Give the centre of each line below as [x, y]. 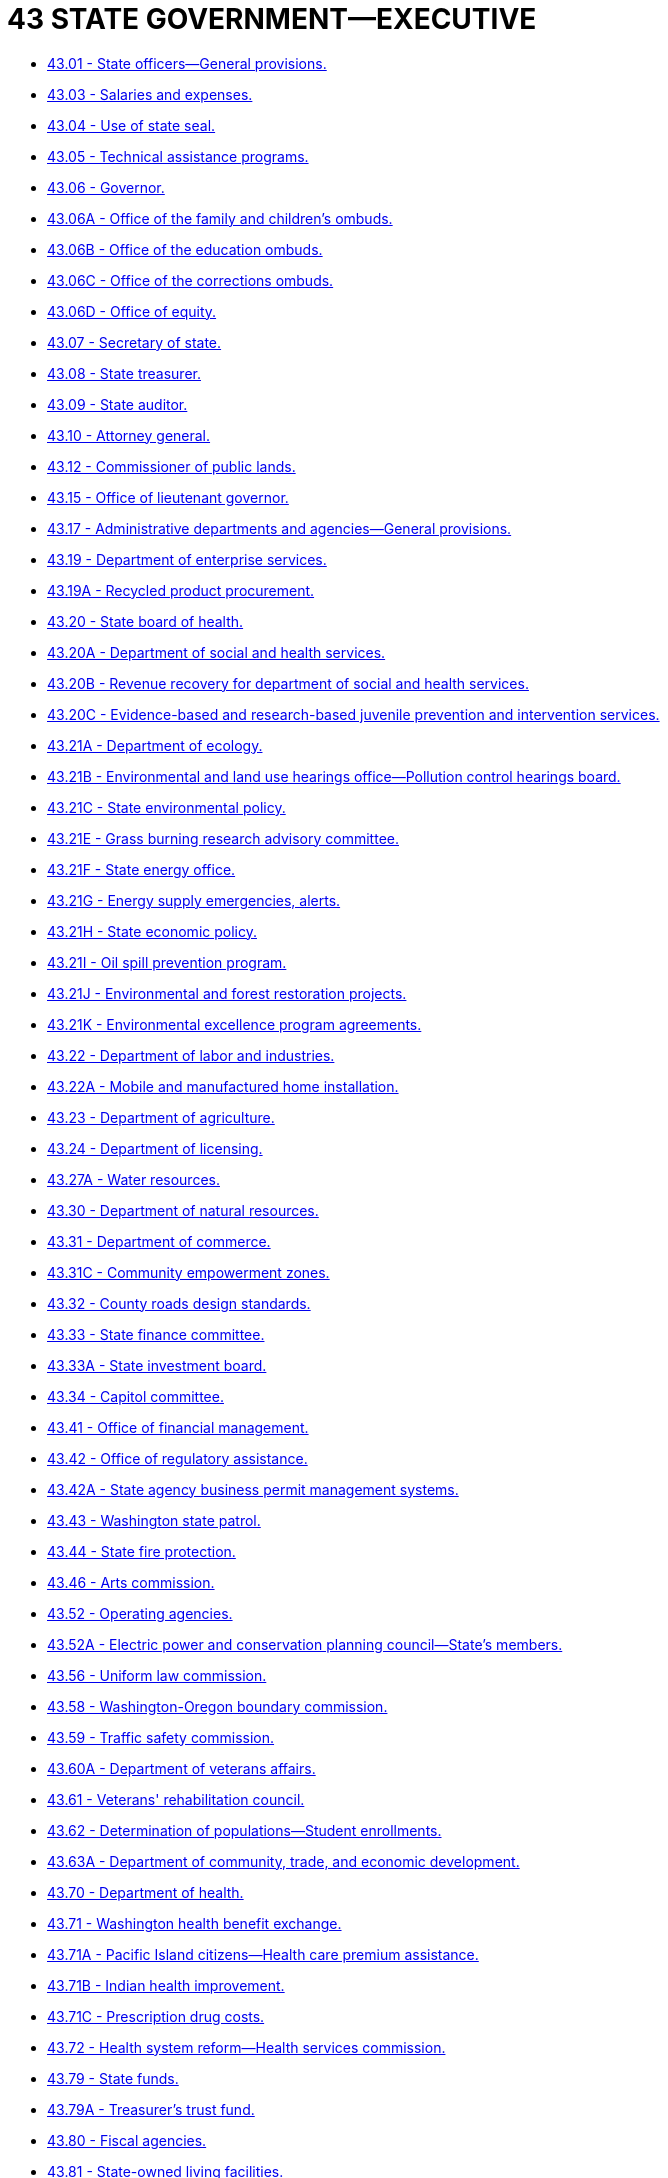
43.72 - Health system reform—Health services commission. [246, 2047]
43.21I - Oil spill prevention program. [167, 962]
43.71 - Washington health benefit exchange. [194, 1923]
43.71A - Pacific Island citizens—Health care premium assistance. [263, 1954]
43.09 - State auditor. [117, 404]
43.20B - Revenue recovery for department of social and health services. [288, 683]
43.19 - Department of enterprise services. [187, 559]
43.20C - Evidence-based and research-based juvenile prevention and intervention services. [353, 714]
